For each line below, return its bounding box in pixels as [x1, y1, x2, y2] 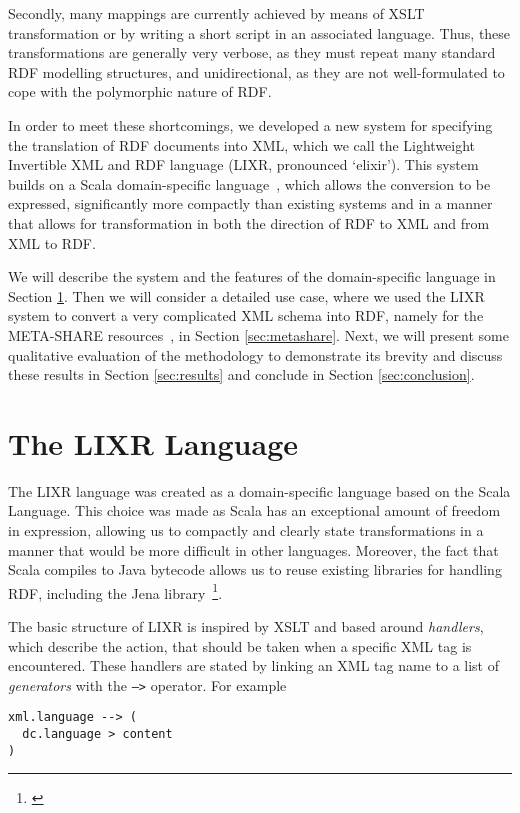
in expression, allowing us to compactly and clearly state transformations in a [8, 520, 484, 540]
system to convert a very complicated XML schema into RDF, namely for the [8, 305, 484, 326]
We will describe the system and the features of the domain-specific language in [8, 266, 496, 287]
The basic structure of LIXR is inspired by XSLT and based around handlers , [8, 616, 484, 637]
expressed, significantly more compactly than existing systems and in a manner [8, 193, 493, 214]
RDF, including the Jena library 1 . [8, 579, 223, 603]
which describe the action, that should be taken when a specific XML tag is [8, 635, 472, 656]
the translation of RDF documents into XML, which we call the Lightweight [8, 134, 476, 155]
